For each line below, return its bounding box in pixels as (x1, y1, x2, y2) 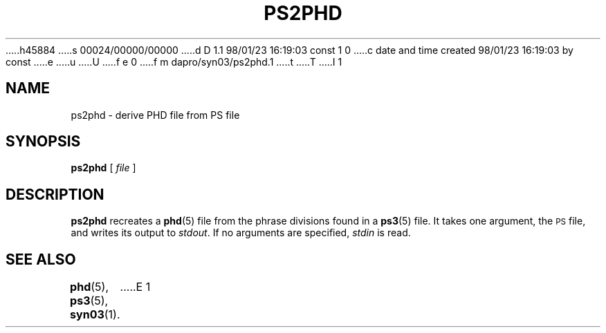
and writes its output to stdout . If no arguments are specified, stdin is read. (71, 227, 411, 239)
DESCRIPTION (6, 185, 104, 203)
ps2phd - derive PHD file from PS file (71, 108, 240, 121)
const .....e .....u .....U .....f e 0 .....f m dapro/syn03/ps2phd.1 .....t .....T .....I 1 (6, 55, 342, 68)
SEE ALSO (6, 250, 76, 268)
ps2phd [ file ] (71, 162, 136, 174)
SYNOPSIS (6, 133, 81, 151)
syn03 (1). (70, 307, 120, 322)
